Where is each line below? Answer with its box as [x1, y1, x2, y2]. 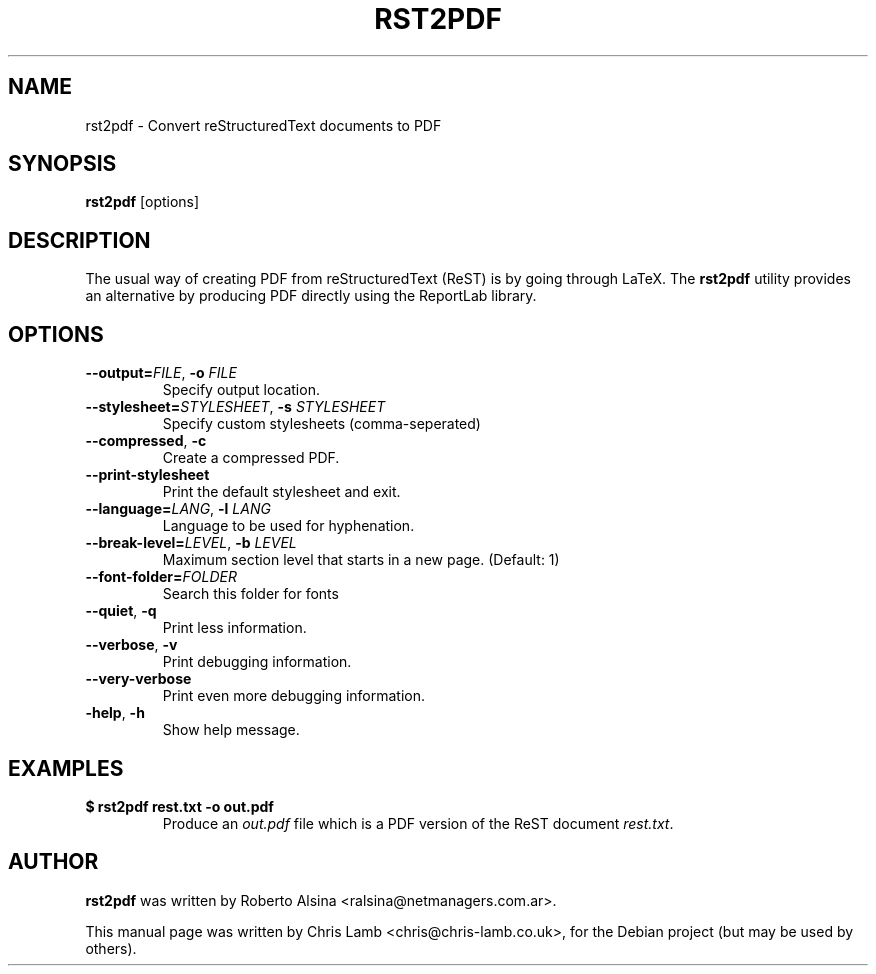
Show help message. [162, 721, 300, 739]
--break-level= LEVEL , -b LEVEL [85, 534, 297, 552]
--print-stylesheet [85, 466, 210, 484]
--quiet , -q [85, 602, 157, 620]
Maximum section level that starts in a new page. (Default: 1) [162, 551, 560, 569]
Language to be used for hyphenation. [162, 517, 415, 535]
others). [85, 939, 137, 957]
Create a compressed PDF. [162, 449, 340, 467]
